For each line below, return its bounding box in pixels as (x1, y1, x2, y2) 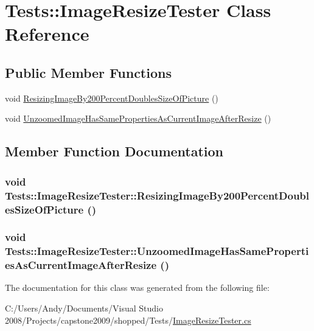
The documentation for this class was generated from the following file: (5, 281, 270, 294)
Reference (5, 21, 89, 46)
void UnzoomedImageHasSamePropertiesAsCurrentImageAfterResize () (5, 112, 271, 125)
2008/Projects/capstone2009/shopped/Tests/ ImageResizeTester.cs (5, 313, 251, 326)
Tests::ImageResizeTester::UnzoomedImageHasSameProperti (5, 243, 309, 259)
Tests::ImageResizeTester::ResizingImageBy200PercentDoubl (5, 187, 310, 203)
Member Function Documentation (5, 142, 224, 161)
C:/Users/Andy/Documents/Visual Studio (5, 302, 163, 315)
